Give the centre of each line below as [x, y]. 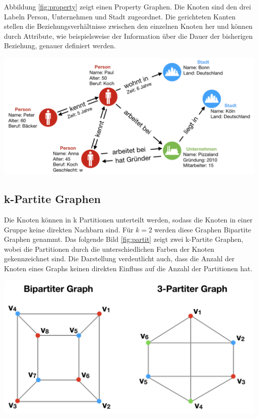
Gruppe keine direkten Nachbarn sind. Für [69, 229]
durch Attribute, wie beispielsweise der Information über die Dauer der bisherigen [129, 36]
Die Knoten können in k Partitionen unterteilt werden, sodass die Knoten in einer [128, 220]
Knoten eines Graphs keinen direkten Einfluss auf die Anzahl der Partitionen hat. [128, 268]
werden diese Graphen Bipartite [203, 229]
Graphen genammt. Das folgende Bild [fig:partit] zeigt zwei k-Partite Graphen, [124, 239]
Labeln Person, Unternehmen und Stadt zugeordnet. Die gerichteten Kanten [120, 16]
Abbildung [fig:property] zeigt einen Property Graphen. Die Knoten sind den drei [128, 6]
